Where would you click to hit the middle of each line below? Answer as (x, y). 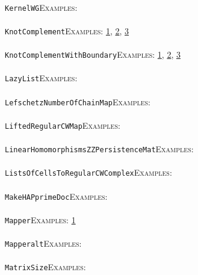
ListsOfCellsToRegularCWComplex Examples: (88, 172)
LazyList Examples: (41, 78)
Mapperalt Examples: (43, 243)
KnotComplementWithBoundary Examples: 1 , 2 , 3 (93, 54)
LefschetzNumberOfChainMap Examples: (78, 101)
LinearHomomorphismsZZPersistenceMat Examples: (99, 149)
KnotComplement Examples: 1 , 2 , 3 (67, 30)
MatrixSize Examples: (45, 267)
